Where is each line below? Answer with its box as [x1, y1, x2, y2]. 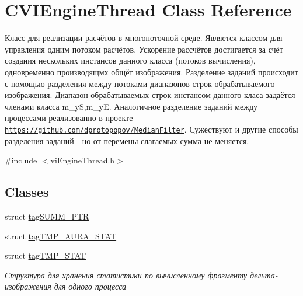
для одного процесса [54, 280, 127, 292]
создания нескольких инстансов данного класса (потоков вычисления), [5, 54, 256, 67]
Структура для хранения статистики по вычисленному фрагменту [5, 269, 247, 281]
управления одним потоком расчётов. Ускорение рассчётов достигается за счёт [5, 43, 283, 55]
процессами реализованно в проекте [5, 112, 133, 124]
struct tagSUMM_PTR [5, 210, 89, 222]
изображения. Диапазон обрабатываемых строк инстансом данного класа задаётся [5, 89, 295, 101]
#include [5, 154, 37, 166]
